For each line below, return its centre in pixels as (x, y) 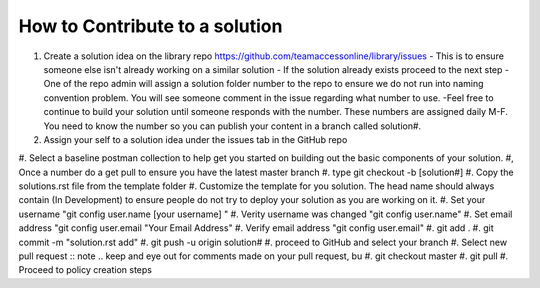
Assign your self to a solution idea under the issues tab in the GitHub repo (195, 139)
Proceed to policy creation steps (85, 270)
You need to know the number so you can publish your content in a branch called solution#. (232, 126)
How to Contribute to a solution (150, 26)
